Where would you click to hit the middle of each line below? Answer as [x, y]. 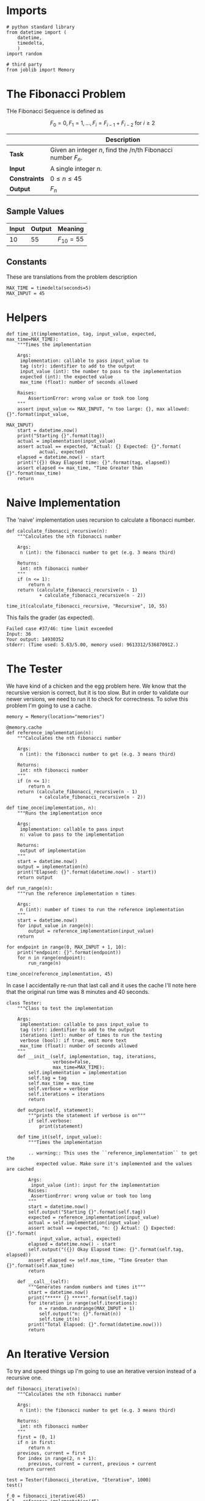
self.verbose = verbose [58, 1089]
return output [35, 877]
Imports [27, 11]
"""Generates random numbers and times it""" [87, 1287]
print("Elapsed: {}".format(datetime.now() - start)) [87, 872]
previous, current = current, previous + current [92, 1464]
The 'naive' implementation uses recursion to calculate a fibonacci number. [101, 520]
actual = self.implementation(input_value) [84, 1222]
